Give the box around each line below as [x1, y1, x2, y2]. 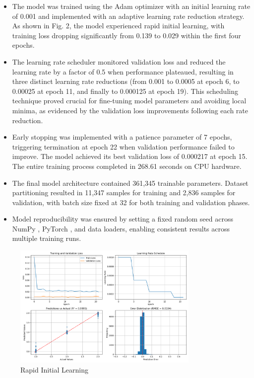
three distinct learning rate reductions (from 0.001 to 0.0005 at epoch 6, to [12, 76, 240, 86]
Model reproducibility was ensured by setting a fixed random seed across [12, 214, 233, 224]
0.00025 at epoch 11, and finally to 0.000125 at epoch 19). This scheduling [12, 85, 238, 96]
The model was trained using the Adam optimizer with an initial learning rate [12, 1, 251, 11]
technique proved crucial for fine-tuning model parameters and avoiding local [12, 95, 247, 106]
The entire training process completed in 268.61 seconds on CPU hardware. [12, 160, 242, 171]
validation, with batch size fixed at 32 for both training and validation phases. [12, 197, 250, 207]
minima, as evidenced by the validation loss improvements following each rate [12, 105, 248, 115]
